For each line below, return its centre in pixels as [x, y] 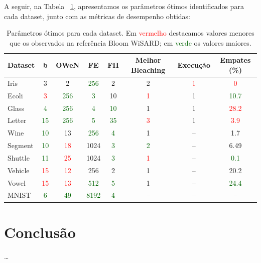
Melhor [148, 60]
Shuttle [19, 157]
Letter [17, 120]
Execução [194, 65]
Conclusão [40, 232]
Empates [235, 60]
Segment [21, 145]
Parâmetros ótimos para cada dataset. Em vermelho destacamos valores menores [130, 33]
